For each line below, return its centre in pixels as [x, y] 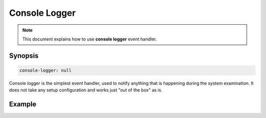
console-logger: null [46, 70]
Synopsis [24, 56]
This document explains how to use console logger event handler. [90, 39]
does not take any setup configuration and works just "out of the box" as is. [86, 90]
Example [23, 104]
